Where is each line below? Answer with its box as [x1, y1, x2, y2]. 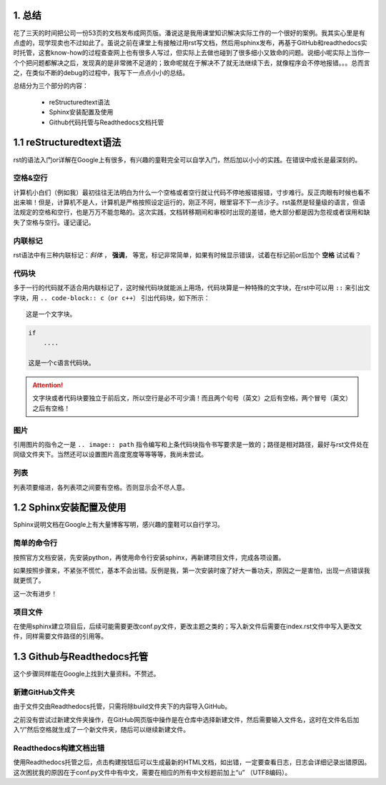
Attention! [32, 381, 64, 390]
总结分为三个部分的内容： [13, 82, 89, 90]
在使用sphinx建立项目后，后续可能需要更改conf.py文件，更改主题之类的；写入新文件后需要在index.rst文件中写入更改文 [13, 622, 362, 631]
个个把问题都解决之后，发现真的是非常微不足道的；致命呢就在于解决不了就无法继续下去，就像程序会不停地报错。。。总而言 [13, 58, 370, 67]
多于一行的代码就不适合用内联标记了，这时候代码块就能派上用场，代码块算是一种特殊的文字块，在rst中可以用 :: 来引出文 [13, 283, 370, 292]
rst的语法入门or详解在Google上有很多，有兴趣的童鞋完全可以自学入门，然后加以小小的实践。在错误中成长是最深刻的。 [13, 155, 362, 164]
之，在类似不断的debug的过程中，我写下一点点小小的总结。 [13, 69, 189, 77]
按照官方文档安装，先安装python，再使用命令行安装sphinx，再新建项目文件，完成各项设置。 [13, 553, 285, 561]
